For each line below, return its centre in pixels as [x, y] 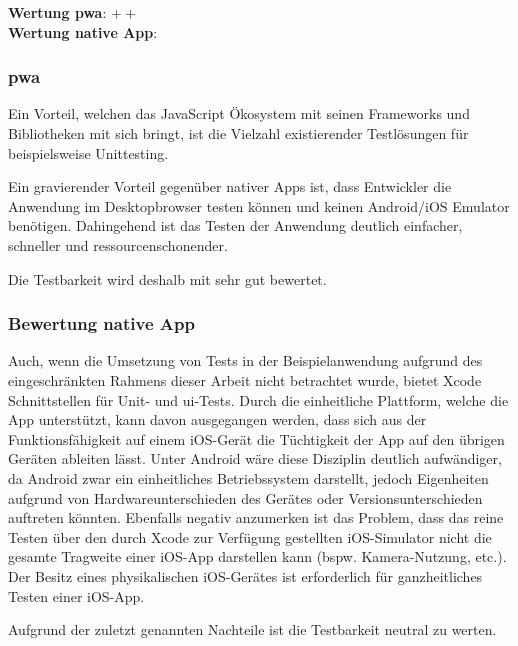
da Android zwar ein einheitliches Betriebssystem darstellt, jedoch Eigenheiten [248, 477]
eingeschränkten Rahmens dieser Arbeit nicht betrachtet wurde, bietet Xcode [245, 379]
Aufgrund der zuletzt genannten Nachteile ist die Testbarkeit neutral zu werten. [252, 629]
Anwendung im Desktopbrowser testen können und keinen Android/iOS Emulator [259, 205]
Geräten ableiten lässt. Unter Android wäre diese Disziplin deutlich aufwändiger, [255, 458]
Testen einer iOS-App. [76, 595]
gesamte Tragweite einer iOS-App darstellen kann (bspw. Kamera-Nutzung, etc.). [257, 556]
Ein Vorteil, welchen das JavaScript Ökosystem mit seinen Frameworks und [239, 113]
